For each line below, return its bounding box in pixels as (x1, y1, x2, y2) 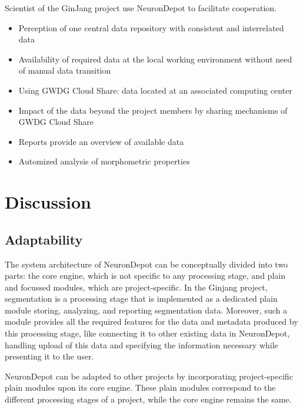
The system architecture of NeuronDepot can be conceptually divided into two (5, 258, 288, 270)
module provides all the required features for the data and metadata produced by (5, 315, 298, 328)
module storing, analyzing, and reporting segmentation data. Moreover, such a (5, 304, 287, 316)
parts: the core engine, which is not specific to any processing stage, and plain (5, 269, 285, 282)
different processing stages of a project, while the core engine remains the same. (5, 393, 292, 405)
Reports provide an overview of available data (18, 135, 184, 147)
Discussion (5, 190, 91, 214)
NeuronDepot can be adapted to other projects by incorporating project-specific (5, 370, 293, 382)
